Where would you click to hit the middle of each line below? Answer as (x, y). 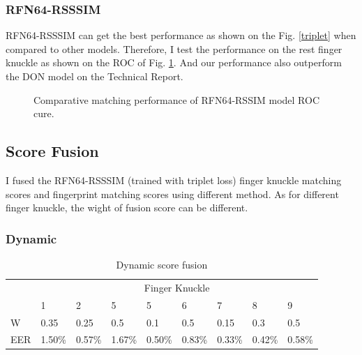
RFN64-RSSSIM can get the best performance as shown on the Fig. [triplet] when (181, 35)
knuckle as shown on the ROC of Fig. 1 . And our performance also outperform (174, 62)
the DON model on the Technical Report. (95, 76)
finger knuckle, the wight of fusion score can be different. (127, 207)
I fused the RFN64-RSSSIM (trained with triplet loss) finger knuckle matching (174, 180)
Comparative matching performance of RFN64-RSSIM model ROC (177, 99)
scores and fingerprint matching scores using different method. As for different (172, 194)
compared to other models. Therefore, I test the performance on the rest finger (174, 48)
